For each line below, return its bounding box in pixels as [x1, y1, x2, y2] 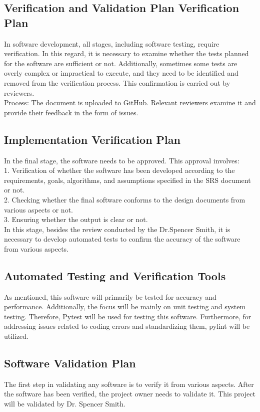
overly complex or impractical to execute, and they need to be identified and [4, 68, 238, 78]
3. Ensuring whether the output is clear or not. [4, 214, 148, 225]
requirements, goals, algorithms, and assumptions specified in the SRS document [4, 174, 251, 185]
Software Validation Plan [4, 355, 136, 371]
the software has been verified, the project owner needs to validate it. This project [4, 388, 255, 399]
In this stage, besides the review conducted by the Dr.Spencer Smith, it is [4, 224, 230, 234]
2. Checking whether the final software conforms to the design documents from [4, 194, 245, 204]
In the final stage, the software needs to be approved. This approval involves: [4, 155, 239, 165]
